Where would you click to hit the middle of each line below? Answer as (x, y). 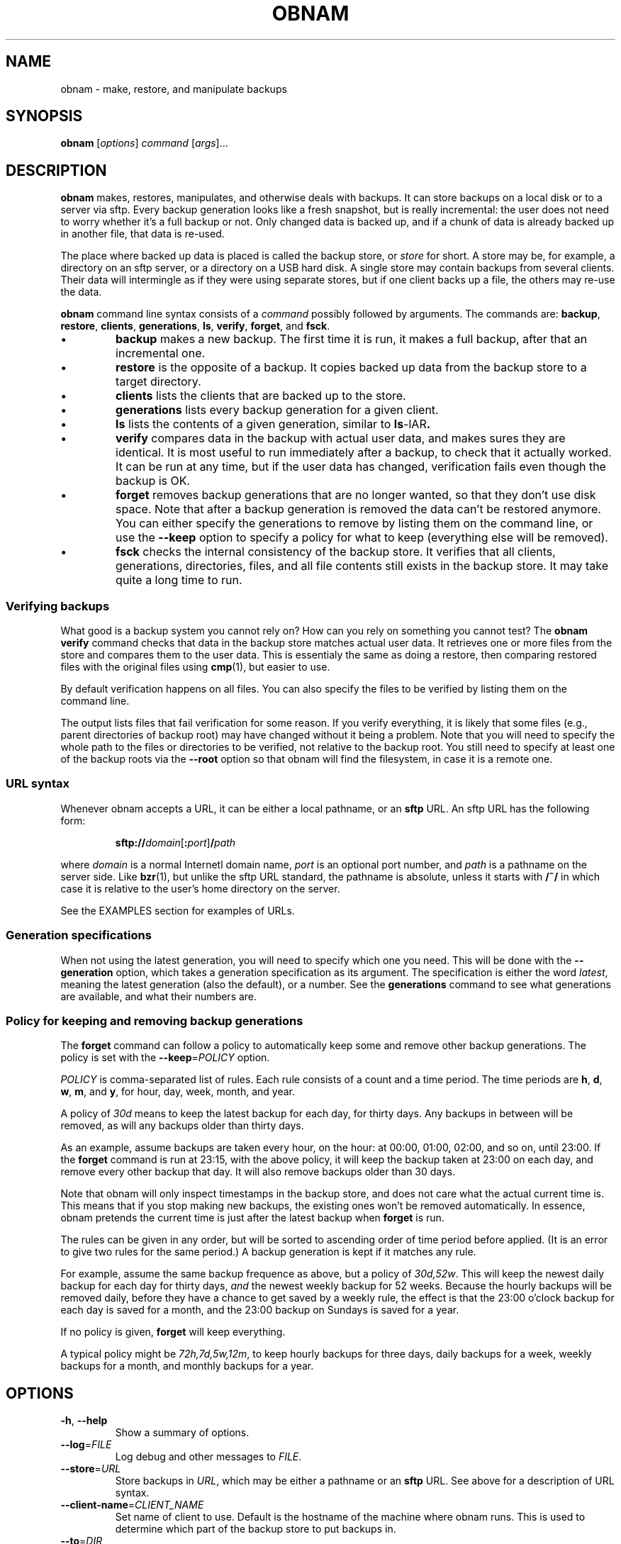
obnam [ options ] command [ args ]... (144, 143)
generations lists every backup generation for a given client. (277, 410)
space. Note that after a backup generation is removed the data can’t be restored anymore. (358, 509)
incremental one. (161, 353)
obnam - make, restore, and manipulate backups (174, 89)
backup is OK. (153, 481)
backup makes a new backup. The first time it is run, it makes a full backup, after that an (352, 339)
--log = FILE (86, 1445)
